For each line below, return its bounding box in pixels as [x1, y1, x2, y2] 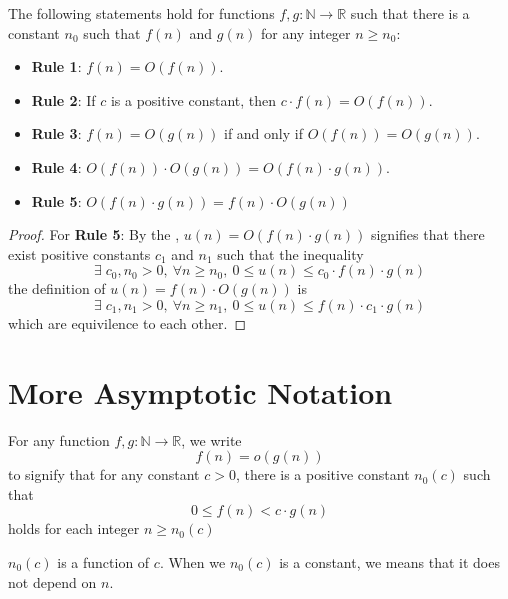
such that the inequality [217, 243, 364, 264]
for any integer [261, 22, 351, 43]
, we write [181, 429, 242, 450]
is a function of [57, 552, 150, 573]
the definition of [8, 278, 106, 299]
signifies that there [370, 224, 485, 245]
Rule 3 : [31, 123, 82, 144]
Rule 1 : [31, 56, 82, 77]
